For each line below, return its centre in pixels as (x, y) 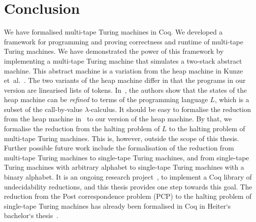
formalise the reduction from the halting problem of (82, 129)
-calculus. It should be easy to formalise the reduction (170, 109)
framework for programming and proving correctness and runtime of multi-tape (124, 41)
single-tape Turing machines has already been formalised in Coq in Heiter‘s (117, 205)
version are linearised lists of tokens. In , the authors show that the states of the (126, 90)
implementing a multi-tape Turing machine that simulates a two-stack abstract (123, 60)
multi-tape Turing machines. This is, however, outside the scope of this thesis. (122, 138)
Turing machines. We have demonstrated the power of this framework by (114, 51)
